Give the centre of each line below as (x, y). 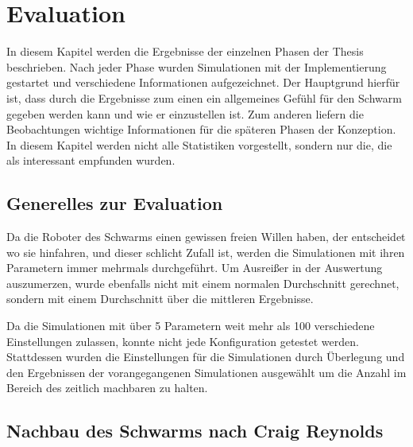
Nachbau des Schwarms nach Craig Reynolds (195, 431)
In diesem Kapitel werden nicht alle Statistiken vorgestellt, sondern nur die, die (199, 144)
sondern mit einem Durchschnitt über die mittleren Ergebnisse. (160, 299)
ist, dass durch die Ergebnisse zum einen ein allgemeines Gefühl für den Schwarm (204, 97)
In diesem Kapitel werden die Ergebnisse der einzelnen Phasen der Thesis (185, 51)
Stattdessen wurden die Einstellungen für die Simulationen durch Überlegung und (206, 357)
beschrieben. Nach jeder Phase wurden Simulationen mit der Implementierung (197, 66)
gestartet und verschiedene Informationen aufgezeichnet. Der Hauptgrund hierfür (203, 82)
